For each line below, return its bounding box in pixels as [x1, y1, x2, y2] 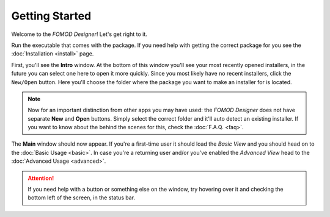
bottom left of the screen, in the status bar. [28, 194, 136, 201]
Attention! [28, 174, 54, 182]
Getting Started [11, 9, 92, 23]
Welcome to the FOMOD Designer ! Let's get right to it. [11, 30, 148, 38]
